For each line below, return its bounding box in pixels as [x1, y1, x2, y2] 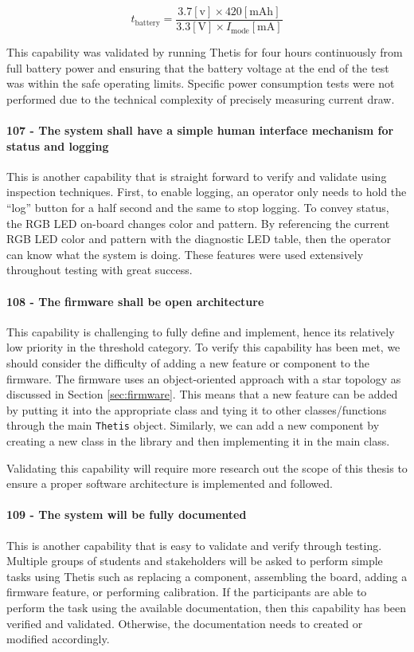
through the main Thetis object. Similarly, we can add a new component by [6, 417, 380, 434]
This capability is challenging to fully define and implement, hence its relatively [6, 323, 395, 340]
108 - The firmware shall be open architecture [6, 293, 264, 309]
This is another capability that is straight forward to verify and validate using [6, 167, 387, 184]
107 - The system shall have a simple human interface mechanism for [6, 122, 394, 139]
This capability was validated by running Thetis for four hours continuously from [6, 44, 403, 61]
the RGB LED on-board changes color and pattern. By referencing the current [6, 214, 390, 231]
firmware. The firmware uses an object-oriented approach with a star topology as [6, 370, 401, 387]
